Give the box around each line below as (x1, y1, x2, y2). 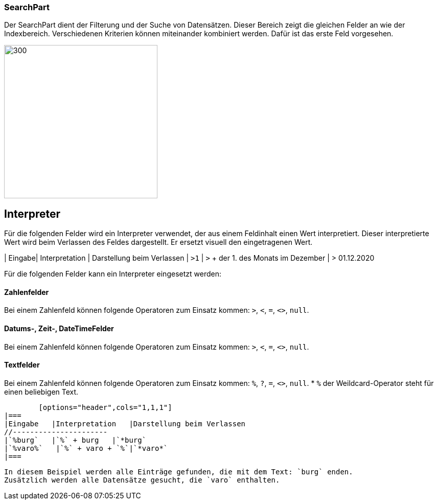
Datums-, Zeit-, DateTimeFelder (4, 324, 114, 333)
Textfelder (4, 360, 40, 370)
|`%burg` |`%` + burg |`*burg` (4, 436, 147, 444)
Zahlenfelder (4, 287, 49, 296)
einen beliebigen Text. (4, 387, 79, 396)
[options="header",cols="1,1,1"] (38, 403, 172, 411)
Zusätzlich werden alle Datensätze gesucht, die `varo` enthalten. (4, 475, 280, 484)
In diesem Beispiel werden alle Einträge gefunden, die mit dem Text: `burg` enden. (4, 467, 353, 476)
